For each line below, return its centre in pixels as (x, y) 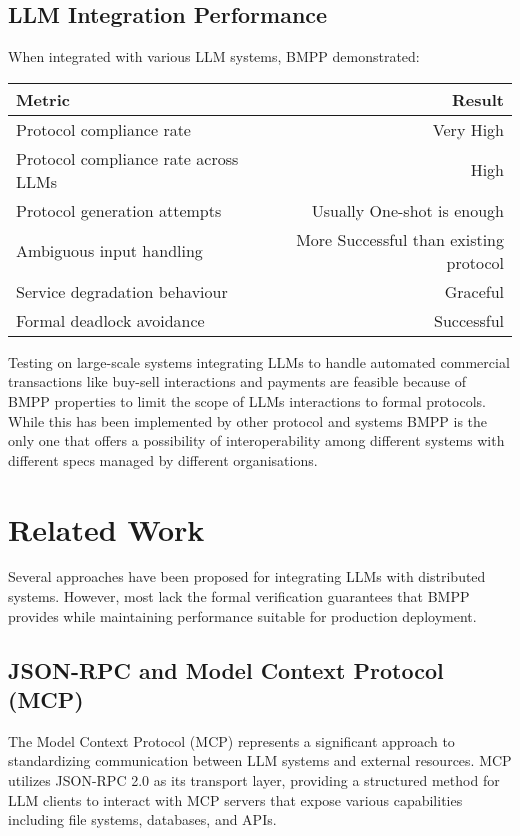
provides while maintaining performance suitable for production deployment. (242, 615)
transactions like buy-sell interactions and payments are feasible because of (237, 381)
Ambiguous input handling (109, 251)
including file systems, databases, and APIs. (142, 819)
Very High (468, 129)
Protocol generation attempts (119, 210)
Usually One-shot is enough (407, 210)
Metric (43, 99)
